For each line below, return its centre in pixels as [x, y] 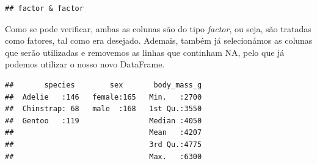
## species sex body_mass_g [104, 85]
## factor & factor [44, 9]
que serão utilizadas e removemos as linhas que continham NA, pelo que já [145, 52]
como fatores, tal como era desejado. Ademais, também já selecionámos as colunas [159, 40]
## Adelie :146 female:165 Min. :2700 [104, 97]
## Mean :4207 [104, 133]
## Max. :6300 [104, 156]
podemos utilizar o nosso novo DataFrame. [85, 64]
